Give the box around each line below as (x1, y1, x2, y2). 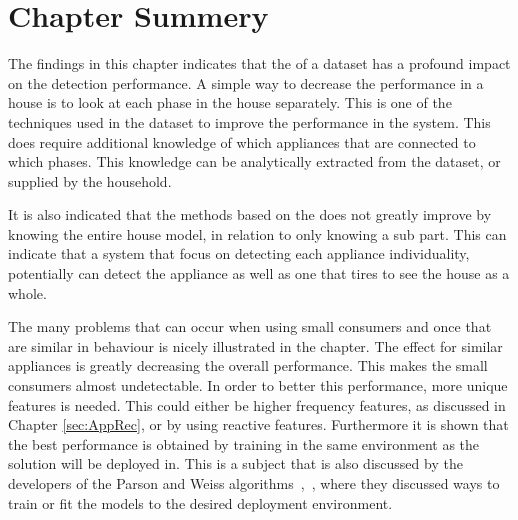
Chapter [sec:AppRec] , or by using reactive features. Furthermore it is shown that (8, 414, 509, 435)
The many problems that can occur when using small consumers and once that (8, 316, 492, 337)
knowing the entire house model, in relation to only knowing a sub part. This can (8, 223, 507, 244)
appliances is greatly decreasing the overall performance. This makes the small (8, 355, 488, 376)
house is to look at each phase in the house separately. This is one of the (8, 92, 452, 113)
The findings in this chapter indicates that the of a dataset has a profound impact (8, 53, 511, 74)
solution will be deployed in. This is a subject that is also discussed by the (8, 453, 463, 474)
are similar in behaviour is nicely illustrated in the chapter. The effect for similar (8, 335, 503, 356)
